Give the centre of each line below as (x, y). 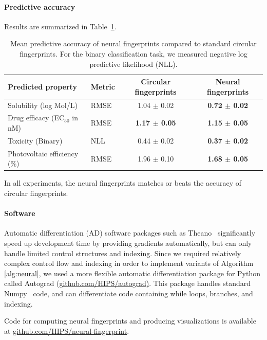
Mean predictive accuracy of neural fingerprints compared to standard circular (133, 43)
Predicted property (42, 86)
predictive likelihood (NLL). (133, 64)
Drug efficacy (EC (36, 118)
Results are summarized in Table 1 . (60, 26)
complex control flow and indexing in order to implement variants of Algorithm (129, 263)
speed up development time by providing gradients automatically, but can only (128, 243)
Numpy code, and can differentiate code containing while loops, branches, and (129, 293)
